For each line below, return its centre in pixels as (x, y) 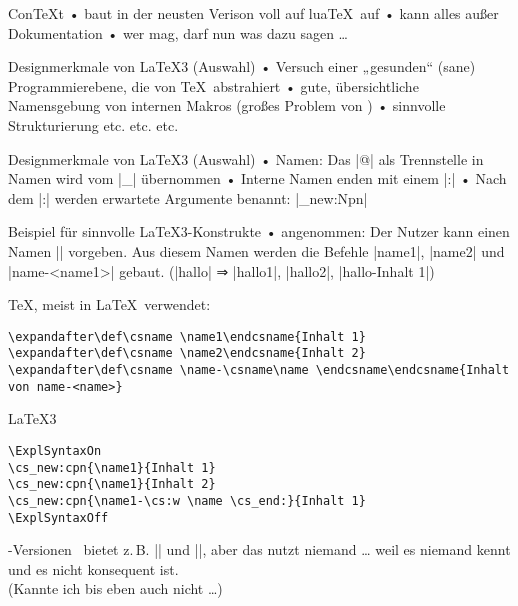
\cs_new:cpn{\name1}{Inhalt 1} (112, 467)
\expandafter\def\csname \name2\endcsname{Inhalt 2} (187, 353)
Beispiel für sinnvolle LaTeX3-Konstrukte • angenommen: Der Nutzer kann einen (259, 231)
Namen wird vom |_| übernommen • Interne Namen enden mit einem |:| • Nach (257, 178)
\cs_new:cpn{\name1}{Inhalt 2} (112, 484)
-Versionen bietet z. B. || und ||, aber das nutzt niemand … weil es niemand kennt (259, 549)
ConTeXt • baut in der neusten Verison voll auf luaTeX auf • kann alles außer (253, 13)
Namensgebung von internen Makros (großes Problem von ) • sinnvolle (227, 105)
